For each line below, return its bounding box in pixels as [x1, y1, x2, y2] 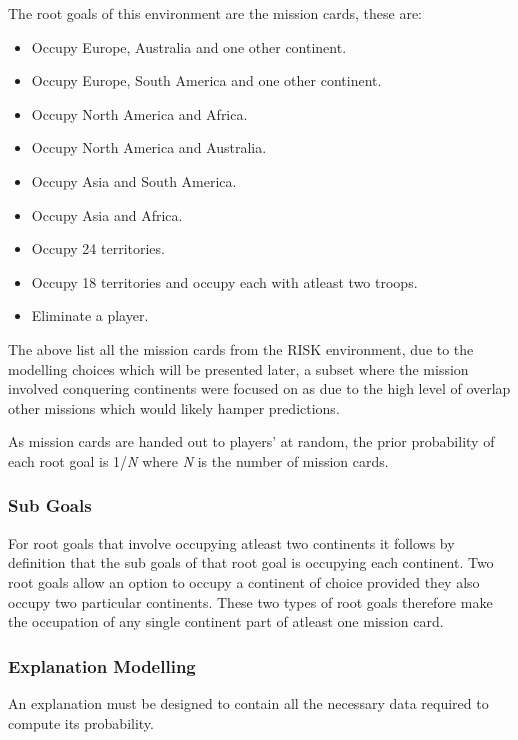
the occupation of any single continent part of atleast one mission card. [8, 611, 444, 632]
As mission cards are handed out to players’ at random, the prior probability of [8, 431, 495, 452]
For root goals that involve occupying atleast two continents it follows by [8, 532, 455, 553]
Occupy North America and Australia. [31, 137, 267, 158]
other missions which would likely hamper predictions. [8, 397, 340, 418]
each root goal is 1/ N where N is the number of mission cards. [8, 450, 389, 471]
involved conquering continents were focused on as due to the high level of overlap [8, 378, 511, 399]
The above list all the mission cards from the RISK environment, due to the [8, 338, 474, 359]
